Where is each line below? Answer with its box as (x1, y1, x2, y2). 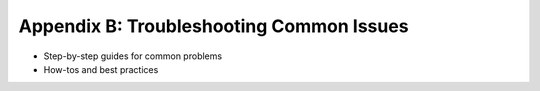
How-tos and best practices (43, 63, 159, 75)
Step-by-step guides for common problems (43, 50, 223, 62)
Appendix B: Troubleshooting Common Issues (18, 15, 409, 37)
